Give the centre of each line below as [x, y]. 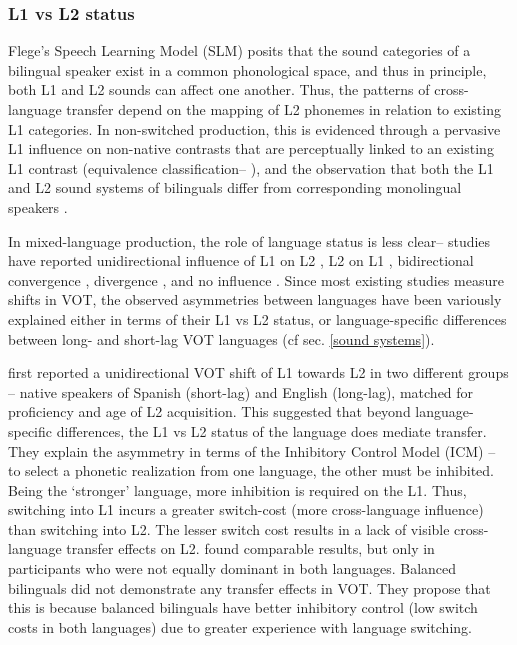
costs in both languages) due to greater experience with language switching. [240, 626]
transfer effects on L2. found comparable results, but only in [250, 548]
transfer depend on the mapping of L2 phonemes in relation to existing [283, 109]
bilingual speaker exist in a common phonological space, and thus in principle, [247, 69]
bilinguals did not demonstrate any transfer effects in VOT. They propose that [249, 587]
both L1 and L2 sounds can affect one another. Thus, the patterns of [219, 89]
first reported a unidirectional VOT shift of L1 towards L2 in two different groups [258, 372]
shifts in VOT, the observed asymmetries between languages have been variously [255, 299]
